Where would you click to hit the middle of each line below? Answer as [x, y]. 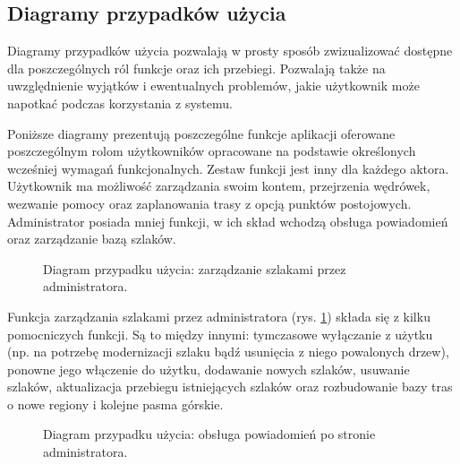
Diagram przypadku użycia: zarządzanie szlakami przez [195, 268]
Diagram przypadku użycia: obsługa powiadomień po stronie [209, 434]
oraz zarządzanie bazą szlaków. [92, 239]
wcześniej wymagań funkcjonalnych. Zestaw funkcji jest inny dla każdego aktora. [228, 168]
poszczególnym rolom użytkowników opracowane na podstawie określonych [212, 151]
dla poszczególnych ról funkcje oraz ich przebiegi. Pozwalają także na [196, 68]
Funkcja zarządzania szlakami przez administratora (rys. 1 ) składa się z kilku [219, 316]
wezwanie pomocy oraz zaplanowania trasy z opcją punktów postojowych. [209, 203]
